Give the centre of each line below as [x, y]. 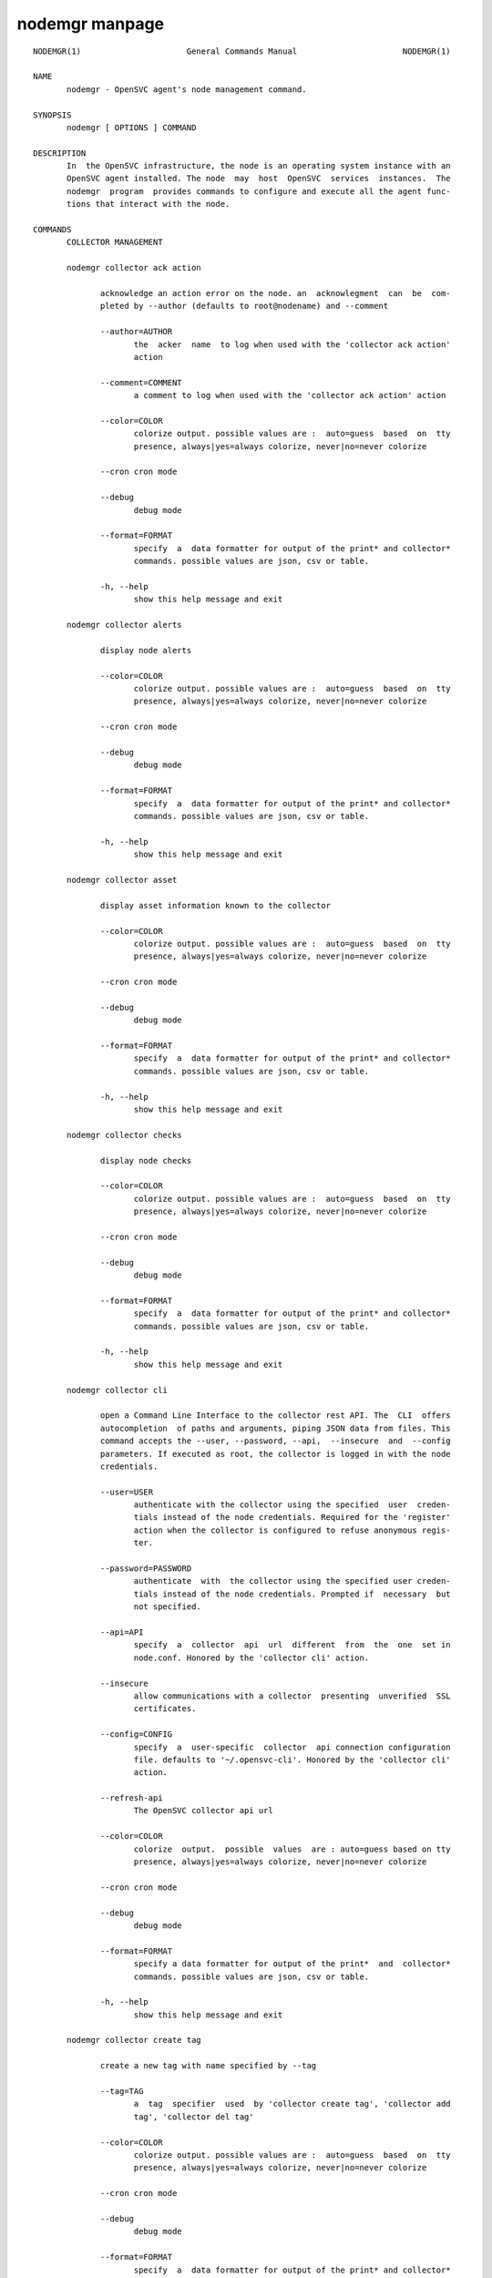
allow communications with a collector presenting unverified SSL [292, 1696]
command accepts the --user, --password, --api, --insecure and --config [276, 1441]
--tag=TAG [122, 2092]
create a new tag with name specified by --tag [209, 2066]
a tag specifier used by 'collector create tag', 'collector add [292, 2104]
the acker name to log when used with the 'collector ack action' [292, 344]
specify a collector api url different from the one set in [292, 1645]
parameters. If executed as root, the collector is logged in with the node [276, 1454]
